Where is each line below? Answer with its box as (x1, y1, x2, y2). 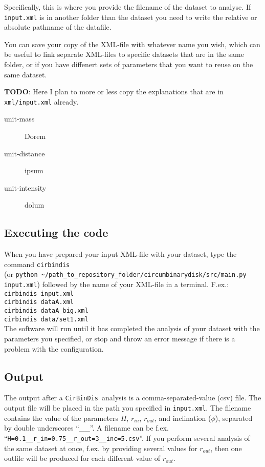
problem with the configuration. (4, 343, 104, 354)
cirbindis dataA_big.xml (4, 307, 89, 315)
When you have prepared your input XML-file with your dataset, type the (4, 249, 237, 259)
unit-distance (4, 148, 45, 158)
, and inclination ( (154, 412, 211, 423)
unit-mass (4, 113, 35, 124)
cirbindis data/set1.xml (4, 315, 89, 323)
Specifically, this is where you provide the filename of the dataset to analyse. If (4, 2, 251, 12)
